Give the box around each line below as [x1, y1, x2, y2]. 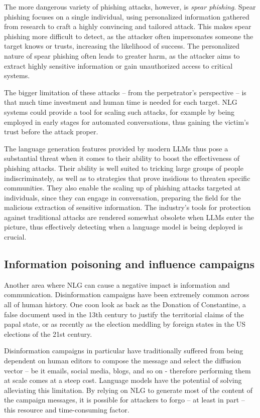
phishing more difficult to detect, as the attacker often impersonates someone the [4, 31, 253, 41]
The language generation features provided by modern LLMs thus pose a [4, 143, 228, 153]
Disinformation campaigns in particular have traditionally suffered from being [4, 345, 243, 356]
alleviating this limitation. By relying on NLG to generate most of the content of [4, 384, 252, 395]
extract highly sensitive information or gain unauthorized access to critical [4, 60, 233, 71]
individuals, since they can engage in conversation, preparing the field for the [4, 192, 241, 202]
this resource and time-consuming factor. [4, 404, 129, 414]
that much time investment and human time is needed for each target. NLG [4, 97, 237, 107]
